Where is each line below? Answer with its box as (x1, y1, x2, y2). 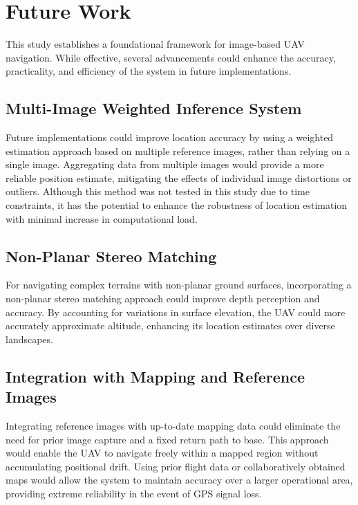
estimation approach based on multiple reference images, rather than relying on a (6, 143, 350, 158)
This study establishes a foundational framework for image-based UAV (6, 37, 305, 51)
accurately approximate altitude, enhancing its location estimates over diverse (6, 318, 335, 333)
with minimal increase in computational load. (6, 211, 198, 226)
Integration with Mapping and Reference (6, 365, 305, 387)
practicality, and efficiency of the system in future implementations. (6, 64, 292, 78)
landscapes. (6, 331, 53, 346)
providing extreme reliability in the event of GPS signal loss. (6, 486, 262, 500)
